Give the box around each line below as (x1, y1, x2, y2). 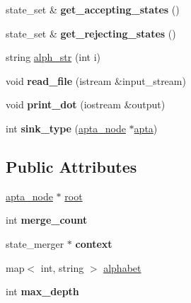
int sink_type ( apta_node (6, 120, 126, 135)
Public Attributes (6, 155, 137, 177)
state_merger (6, 236, 64, 251)
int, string (40, 260, 84, 275)
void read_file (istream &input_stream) (6, 73, 186, 88)
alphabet (103, 260, 141, 275)
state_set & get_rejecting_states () (6, 25, 176, 40)
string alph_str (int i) (6, 50, 101, 64)
